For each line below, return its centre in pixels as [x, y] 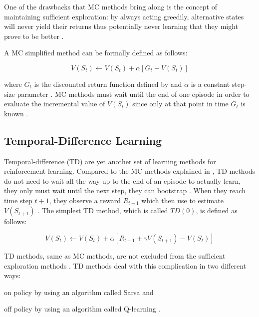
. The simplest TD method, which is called [103, 210]
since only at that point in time [180, 104]
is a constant [210, 84]
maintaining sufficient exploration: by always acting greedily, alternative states [124, 16]
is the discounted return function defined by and [108, 84]
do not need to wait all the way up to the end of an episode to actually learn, [123, 180]
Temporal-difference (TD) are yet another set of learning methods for [110, 161]
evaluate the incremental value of [55, 104]
